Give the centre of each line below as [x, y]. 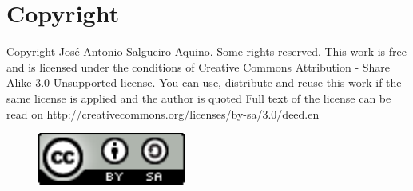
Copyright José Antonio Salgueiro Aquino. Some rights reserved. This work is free [206, 51]
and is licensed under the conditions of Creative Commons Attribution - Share [198, 66]
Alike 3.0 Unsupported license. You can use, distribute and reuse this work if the [204, 82]
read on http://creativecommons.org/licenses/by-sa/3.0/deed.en [163, 113]
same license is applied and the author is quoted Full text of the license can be [199, 97]
